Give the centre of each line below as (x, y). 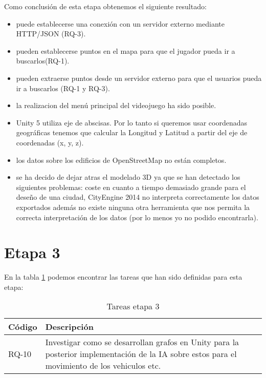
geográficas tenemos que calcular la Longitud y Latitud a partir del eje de (132, 132)
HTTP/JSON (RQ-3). (51, 34)
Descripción (69, 327)
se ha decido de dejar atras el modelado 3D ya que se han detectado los (128, 177)
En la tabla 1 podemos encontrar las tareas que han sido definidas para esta (123, 277)
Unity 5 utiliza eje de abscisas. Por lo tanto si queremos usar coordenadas (131, 122)
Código (23, 327)
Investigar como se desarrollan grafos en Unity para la (142, 342)
